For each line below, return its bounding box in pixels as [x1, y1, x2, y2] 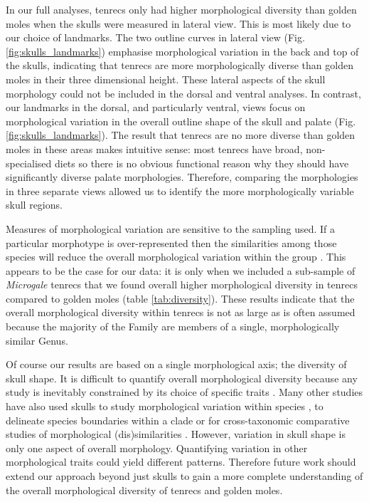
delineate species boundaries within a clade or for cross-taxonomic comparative [6, 412, 350, 427]
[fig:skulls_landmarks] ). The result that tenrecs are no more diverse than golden [6, 127, 355, 142]
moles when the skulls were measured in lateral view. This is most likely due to [6, 16, 351, 31]
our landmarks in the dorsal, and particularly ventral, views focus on [6, 100, 306, 115]
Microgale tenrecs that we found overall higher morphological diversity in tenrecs [6, 277, 358, 292]
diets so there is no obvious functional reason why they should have [54, 155, 349, 170]
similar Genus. [6, 333, 68, 347]
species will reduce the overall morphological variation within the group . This [6, 249, 346, 264]
